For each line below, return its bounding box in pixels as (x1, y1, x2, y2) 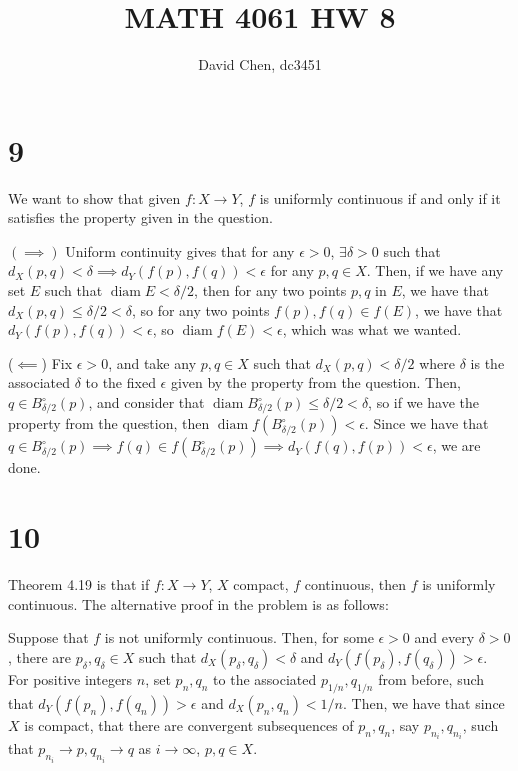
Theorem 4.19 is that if (8, 574, 150, 595)
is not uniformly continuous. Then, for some (104, 627, 374, 648)
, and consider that (88, 392, 205, 412)
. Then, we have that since (342, 692, 505, 713)
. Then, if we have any (366, 260, 504, 281)
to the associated (213, 668, 317, 689)
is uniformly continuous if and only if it (259, 187, 501, 208)
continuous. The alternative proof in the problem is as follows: (8, 593, 389, 614)
